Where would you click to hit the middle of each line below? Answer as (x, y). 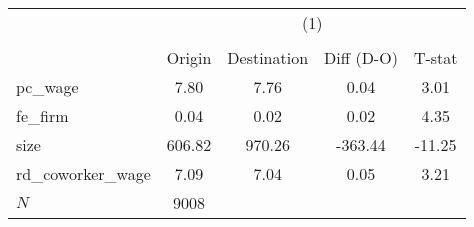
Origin (189, 57)
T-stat (435, 57)
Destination (268, 57)
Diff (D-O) (361, 57)
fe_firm (42, 115)
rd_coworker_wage (83, 173)
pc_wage (47, 86)
